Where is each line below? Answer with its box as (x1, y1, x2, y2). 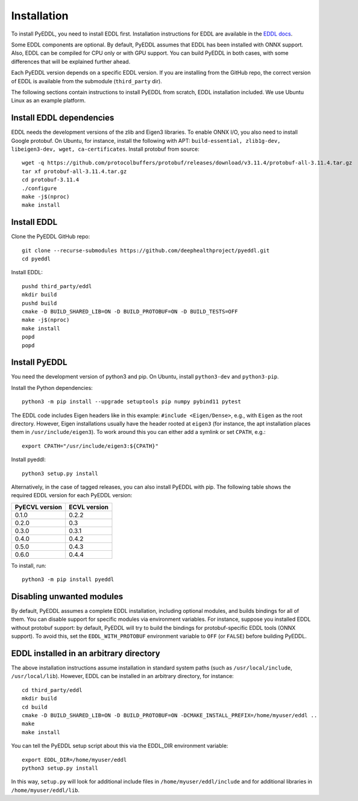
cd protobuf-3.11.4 (22, 177, 80, 183)
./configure (22, 184, 57, 192)
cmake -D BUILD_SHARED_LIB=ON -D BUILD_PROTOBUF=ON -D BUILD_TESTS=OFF (22, 308, 238, 315)
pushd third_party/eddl (22, 283, 92, 289)
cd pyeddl (22, 256, 51, 262)
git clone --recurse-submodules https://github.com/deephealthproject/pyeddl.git (22, 247, 270, 254)
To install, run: (11, 562, 46, 569)
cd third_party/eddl (22, 686, 83, 693)
